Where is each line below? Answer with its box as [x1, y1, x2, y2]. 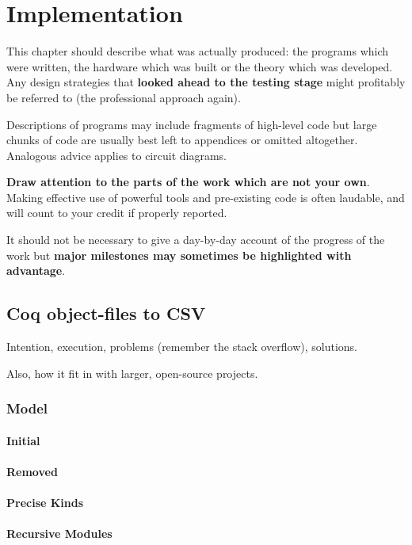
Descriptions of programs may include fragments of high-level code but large [6, 116, 377, 132]
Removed [6, 463, 58, 479]
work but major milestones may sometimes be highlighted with [6, 246, 352, 263]
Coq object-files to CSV [6, 301, 206, 326]
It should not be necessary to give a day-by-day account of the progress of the [6, 231, 385, 248]
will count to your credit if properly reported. [6, 204, 227, 221]
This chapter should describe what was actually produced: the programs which [6, 43, 389, 59]
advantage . [6, 262, 66, 279]
